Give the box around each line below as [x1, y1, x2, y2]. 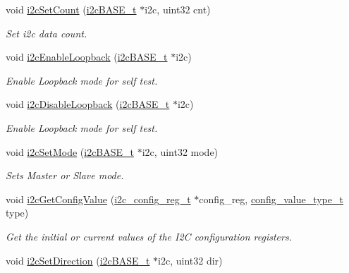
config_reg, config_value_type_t [199, 191, 343, 206]
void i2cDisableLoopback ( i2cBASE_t [6, 97, 170, 111]
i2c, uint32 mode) [142, 144, 219, 159]
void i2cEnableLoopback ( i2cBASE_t [6, 49, 168, 64]
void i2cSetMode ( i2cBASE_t [6, 144, 135, 159]
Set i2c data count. [6, 25, 87, 40]
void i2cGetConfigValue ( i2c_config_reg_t [6, 191, 191, 206]
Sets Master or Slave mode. [6, 168, 124, 183]
